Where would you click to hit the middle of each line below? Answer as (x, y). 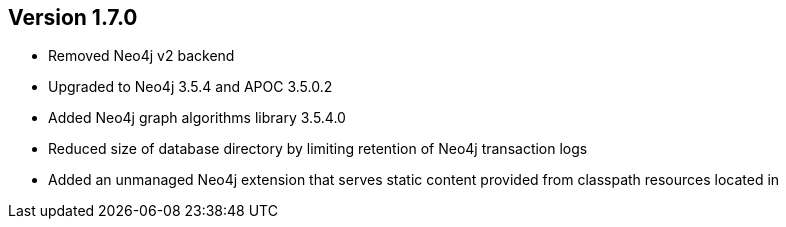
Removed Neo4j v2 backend (141, 56)
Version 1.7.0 (73, 17)
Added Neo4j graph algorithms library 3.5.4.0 (197, 118)
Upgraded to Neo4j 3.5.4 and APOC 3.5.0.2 (190, 87)
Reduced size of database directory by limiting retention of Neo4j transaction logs (318, 149)
